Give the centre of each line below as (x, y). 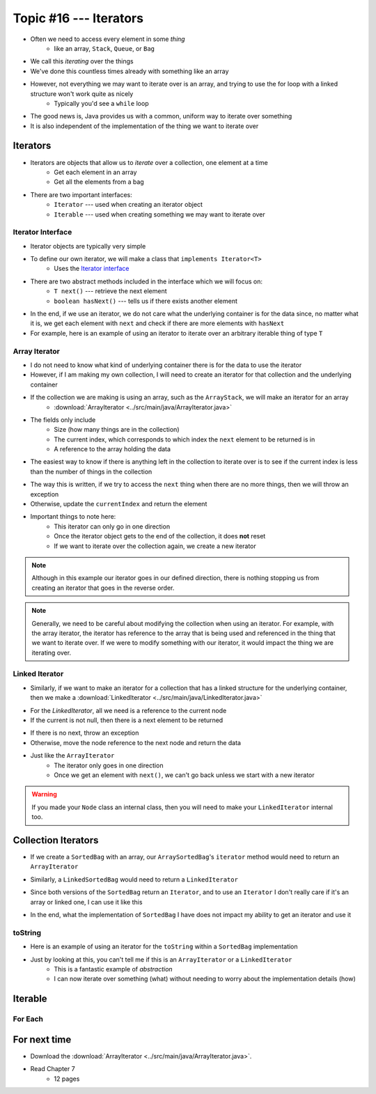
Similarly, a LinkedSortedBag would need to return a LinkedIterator (134, 879)
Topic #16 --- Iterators (78, 18)
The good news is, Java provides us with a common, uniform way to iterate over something (161, 116)
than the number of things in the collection (91, 471)
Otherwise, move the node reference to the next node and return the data (136, 742)
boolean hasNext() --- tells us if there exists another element (146, 301)
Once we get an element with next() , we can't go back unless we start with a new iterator (184, 775)
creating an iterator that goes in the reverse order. (103, 588)
